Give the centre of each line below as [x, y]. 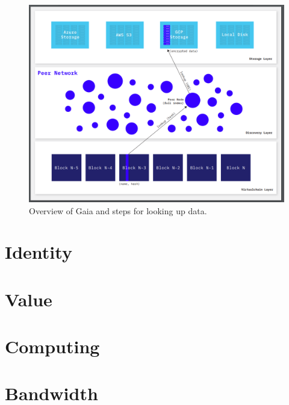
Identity [39, 252]
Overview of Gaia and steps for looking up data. [118, 210]
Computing [52, 346]
